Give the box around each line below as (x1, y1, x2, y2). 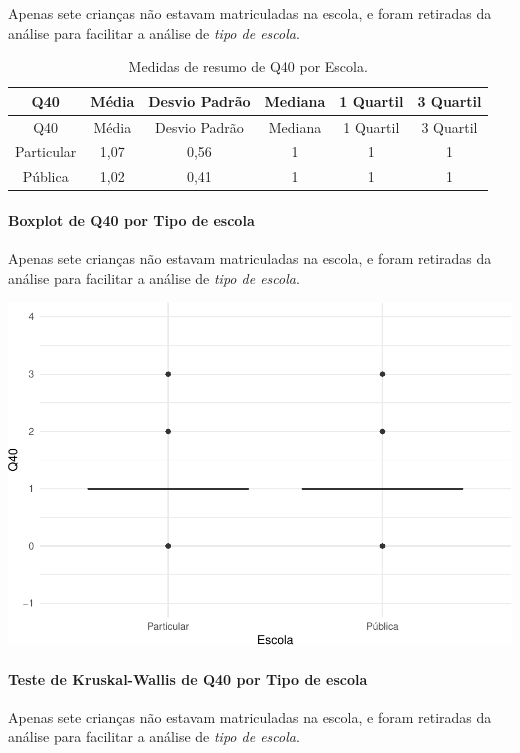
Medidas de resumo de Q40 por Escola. (128, 56, 368, 77)
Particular (15, 141, 77, 162)
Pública (22, 166, 69, 187)
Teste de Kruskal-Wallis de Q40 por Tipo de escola (8, 668, 368, 689)
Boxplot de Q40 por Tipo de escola (8, 210, 255, 230)
